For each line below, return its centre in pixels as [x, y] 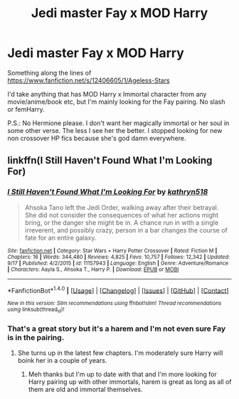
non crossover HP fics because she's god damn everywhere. [97, 138]
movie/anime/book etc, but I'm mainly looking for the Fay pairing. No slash [116, 102]
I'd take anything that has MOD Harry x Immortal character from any [107, 94]
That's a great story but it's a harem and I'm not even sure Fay [117, 329]
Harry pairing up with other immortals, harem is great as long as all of [130, 381]
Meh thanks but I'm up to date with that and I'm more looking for [122, 374]
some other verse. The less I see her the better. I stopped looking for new [115, 130]
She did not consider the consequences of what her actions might [122, 215]
